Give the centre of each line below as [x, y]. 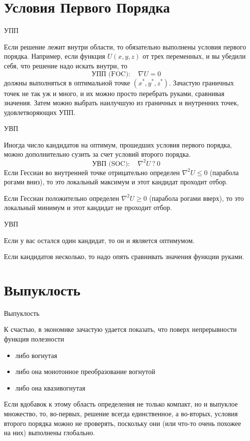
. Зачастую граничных [201, 82]
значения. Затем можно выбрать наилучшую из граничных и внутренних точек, [121, 103]
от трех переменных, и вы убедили [194, 56]
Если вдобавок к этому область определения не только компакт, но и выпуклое [121, 404]
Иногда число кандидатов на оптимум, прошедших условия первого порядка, [118, 144]
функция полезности [34, 339]
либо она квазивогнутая [50, 387]
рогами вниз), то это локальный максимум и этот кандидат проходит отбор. [116, 182]
